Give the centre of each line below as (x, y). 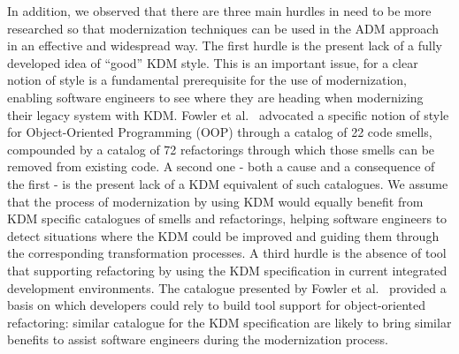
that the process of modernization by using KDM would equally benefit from (215, 201)
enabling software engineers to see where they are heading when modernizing (215, 97)
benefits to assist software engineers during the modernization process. (198, 339)
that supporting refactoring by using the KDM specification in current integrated (227, 270)
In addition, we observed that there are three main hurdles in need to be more (219, 11)
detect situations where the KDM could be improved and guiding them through (223, 235)
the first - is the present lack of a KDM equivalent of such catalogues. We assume (228, 183)
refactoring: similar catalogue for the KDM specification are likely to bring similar (229, 322)
